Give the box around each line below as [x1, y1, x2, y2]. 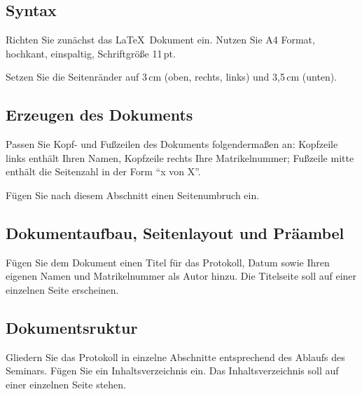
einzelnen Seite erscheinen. [6, 282, 119, 297]
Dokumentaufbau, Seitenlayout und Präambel [6, 222, 344, 243]
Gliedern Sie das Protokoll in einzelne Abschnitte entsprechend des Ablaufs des [6, 349, 345, 364]
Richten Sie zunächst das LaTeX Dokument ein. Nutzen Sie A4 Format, [6, 32, 315, 47]
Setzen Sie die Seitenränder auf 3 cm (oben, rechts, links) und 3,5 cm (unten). [6, 69, 337, 84]
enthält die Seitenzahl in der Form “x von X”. [6, 164, 201, 179]
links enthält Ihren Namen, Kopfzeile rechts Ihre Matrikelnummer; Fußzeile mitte [6, 150, 354, 165]
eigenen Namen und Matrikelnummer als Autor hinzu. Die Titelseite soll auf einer [6, 269, 357, 283]
